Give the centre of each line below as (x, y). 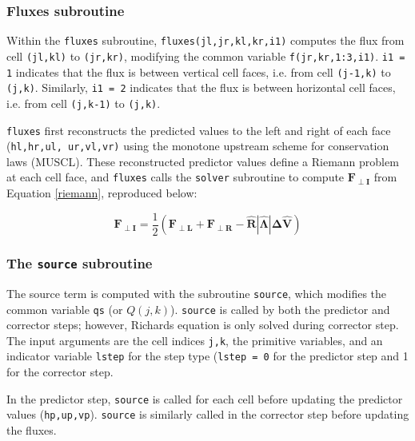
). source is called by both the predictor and (280, 309)
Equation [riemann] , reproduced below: (102, 193)
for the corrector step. (60, 372)
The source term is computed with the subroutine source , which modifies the (197, 293)
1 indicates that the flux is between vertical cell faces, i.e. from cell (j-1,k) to (199, 72)
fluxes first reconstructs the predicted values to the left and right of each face (199, 130)
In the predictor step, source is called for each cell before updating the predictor (205, 398)
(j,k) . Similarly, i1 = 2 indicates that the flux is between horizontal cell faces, (201, 87)
